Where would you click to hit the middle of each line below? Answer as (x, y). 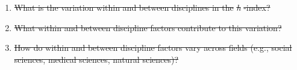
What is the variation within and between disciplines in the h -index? (142, 7)
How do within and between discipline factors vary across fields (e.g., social (153, 48)
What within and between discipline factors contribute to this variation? (148, 27)
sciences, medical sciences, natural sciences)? (96, 59)
